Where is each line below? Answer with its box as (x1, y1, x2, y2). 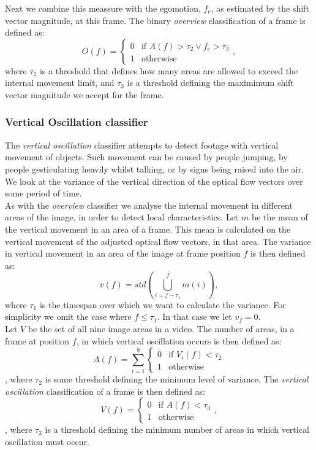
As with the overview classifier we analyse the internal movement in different (5, 198, 293, 211)
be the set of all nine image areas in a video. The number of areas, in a (28, 322, 295, 335)
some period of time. (5, 187, 82, 200)
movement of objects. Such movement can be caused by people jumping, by (5, 150, 288, 163)
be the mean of (251, 211, 308, 223)
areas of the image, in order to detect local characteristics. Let (5, 211, 239, 223)
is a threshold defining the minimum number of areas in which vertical (45, 423, 309, 436)
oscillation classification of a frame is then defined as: (5, 384, 205, 397)
